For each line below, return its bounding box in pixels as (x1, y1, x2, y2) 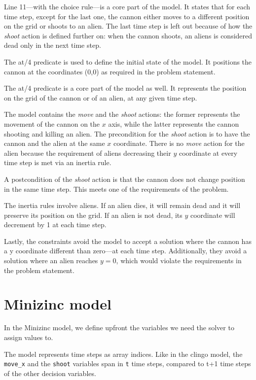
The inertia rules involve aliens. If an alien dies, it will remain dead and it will (4, 200, 241, 210)
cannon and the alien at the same (4, 138, 105, 148)
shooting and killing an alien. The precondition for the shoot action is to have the (4, 128, 250, 138)
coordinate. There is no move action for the (113, 138, 245, 148)
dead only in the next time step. (4, 40, 101, 50)
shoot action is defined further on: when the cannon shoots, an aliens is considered (4, 30, 253, 40)
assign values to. (4, 332, 53, 342)
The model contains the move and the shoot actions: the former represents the (4, 109, 240, 119)
